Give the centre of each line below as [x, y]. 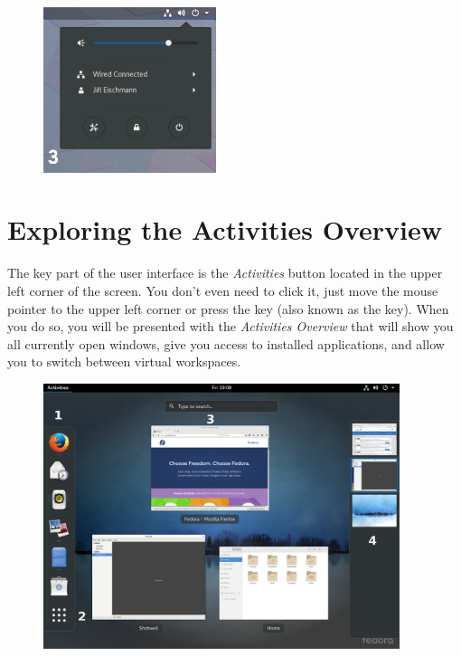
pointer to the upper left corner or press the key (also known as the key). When [228, 308]
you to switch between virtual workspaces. [124, 361]
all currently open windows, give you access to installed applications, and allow [226, 343]
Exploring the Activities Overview [225, 229]
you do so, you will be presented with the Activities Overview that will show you [230, 326]
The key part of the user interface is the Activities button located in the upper [225, 273]
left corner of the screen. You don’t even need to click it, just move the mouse [223, 290]
